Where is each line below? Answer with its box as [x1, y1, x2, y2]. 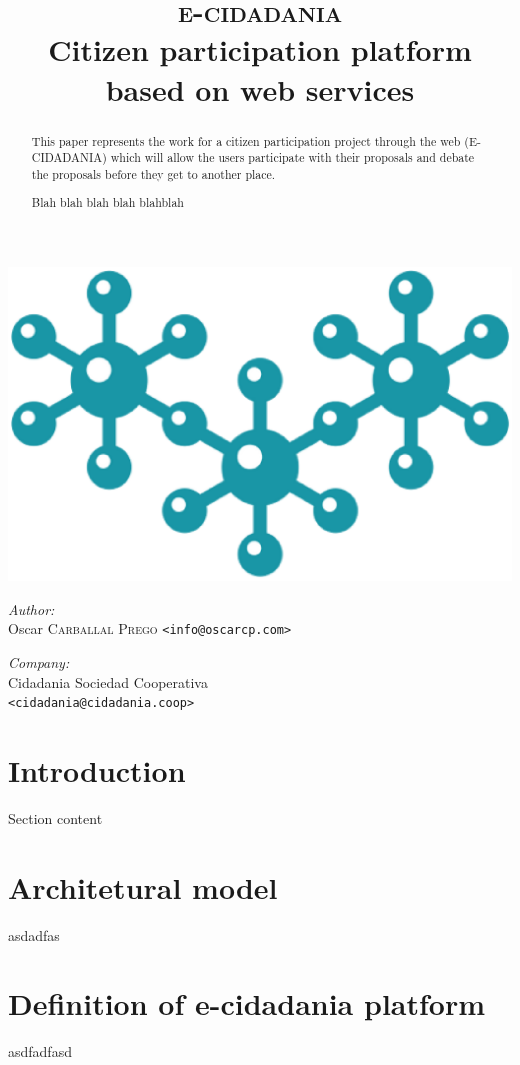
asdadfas [8, 924, 60, 945]
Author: [8, 598, 55, 619]
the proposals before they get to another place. [31, 165, 276, 182]
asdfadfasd [8, 1041, 72, 1062]
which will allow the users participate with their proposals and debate [110, 149, 475, 166]
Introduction [8, 749, 186, 790]
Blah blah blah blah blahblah [31, 194, 184, 211]
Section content [8, 807, 103, 828]
